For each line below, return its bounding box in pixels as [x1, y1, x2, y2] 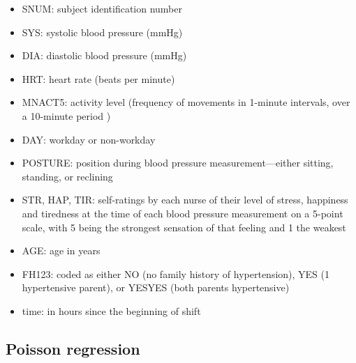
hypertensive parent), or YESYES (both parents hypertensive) [22, 280, 290, 295]
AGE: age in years [22, 243, 101, 258]
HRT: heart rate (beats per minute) [22, 71, 175, 86]
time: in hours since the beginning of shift [22, 303, 201, 318]
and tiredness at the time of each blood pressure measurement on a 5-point [22, 206, 343, 220]
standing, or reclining [22, 169, 113, 183]
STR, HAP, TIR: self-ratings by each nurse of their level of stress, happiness [22, 192, 348, 207]
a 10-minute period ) [22, 108, 111, 123]
